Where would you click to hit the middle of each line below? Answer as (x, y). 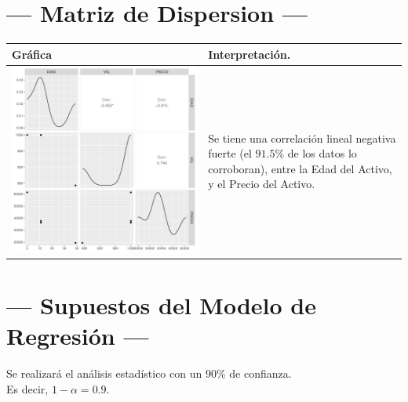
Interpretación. (250, 54)
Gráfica (32, 54)
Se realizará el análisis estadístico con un (104, 373)
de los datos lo (322, 153)
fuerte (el (230, 153)
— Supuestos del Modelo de (161, 304)
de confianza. (260, 373)
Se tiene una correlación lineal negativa (302, 138)
